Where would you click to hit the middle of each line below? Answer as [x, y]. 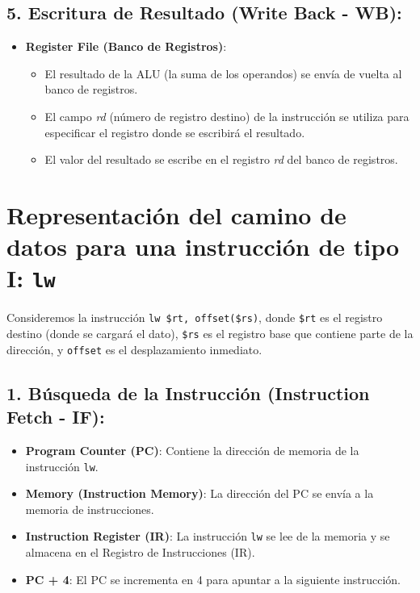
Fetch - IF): [56, 417]
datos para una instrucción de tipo [203, 246]
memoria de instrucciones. [90, 509]
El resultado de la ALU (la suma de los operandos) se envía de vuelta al [223, 73]
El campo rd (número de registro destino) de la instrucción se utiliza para [227, 116]
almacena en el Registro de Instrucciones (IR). [140, 552]
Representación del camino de [176, 214]
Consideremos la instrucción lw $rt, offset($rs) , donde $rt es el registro [195, 317]
